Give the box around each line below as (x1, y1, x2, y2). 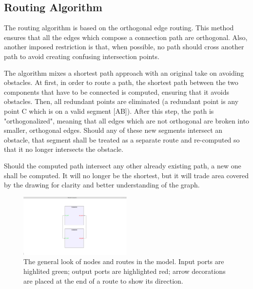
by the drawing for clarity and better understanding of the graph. (4, 180, 200, 190)
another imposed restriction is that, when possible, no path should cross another (4, 41, 244, 52)
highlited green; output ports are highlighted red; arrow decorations (23, 266, 226, 276)
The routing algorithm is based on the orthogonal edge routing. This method (4, 22, 234, 33)
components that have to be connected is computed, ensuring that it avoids (4, 86, 229, 97)
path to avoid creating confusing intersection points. (4, 51, 159, 61)
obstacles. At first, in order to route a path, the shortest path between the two (4, 77, 238, 87)
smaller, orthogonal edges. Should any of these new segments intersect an (4, 125, 223, 135)
